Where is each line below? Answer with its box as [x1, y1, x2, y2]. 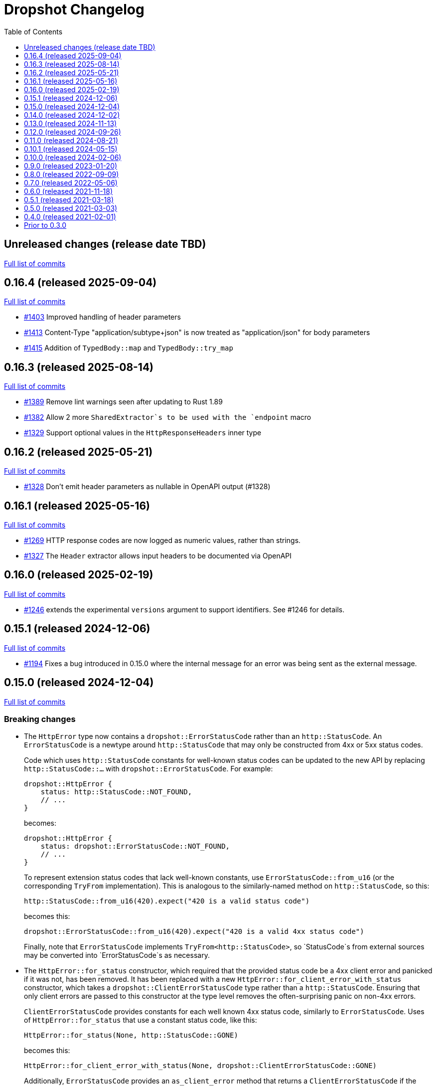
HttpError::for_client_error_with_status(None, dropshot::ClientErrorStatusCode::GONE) [24, 1062, 377, 1070]
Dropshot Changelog [4, 1, 145, 18]
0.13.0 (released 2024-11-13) [24, 119, 117, 128]
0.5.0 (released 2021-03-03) [24, 203, 118, 212]
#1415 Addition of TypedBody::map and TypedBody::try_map [24, 344, 233, 353]
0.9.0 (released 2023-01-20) [24, 161, 118, 170]
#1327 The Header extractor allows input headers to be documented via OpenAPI [24, 551, 292, 560]
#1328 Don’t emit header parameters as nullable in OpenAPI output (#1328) [24, 482, 271, 491]
